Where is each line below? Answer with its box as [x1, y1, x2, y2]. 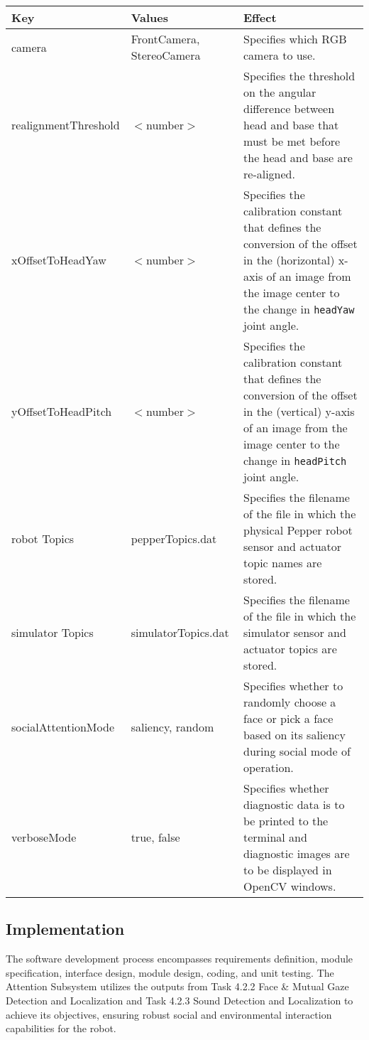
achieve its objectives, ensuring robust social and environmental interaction [6, 1007, 332, 1022]
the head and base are [243, 149, 353, 166]
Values [131, 9, 168, 26]
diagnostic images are [243, 845, 350, 862]
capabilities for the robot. [6, 1021, 116, 1036]
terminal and [243, 829, 307, 845]
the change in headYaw [243, 301, 355, 317]
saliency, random [131, 718, 214, 735]
